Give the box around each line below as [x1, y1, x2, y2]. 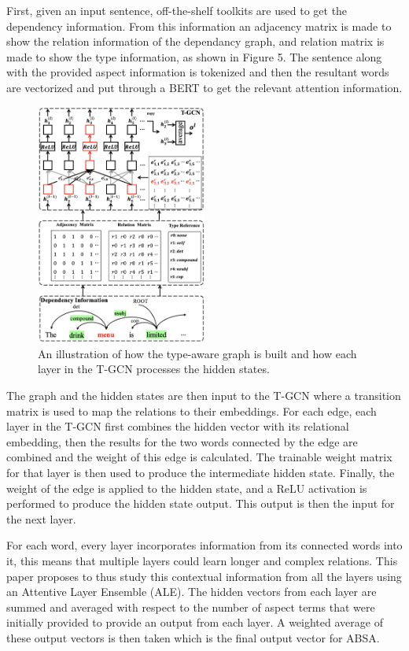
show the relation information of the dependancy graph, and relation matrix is [6, 33, 385, 50]
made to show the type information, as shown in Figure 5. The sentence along [6, 48, 382, 65]
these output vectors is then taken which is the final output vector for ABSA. [6, 629, 380, 645]
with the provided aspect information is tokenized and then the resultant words [6, 64, 389, 80]
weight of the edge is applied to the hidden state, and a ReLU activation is [6, 479, 367, 496]
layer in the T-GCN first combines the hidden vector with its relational [6, 418, 349, 435]
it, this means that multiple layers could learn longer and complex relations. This [6, 552, 398, 568]
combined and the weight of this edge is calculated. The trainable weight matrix [6, 449, 392, 465]
